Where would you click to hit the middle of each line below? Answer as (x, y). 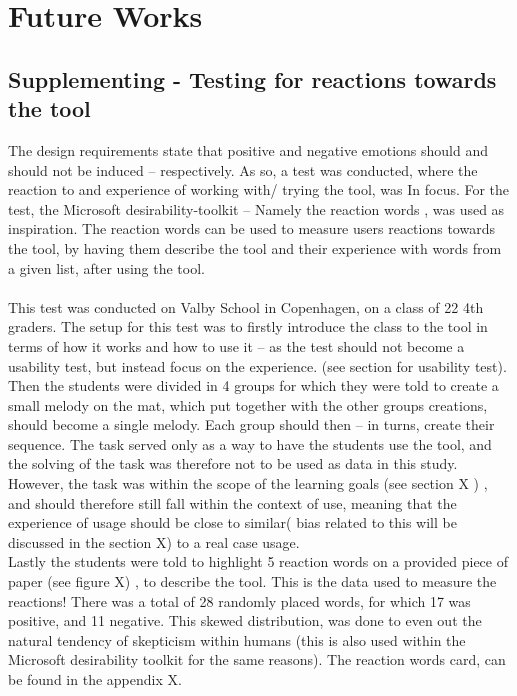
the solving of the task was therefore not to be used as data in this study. (233, 463)
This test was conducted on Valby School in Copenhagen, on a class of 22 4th (246, 306)
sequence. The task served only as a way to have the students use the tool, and (250, 443)
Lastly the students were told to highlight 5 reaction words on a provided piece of (258, 561)
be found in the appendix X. (95, 679)
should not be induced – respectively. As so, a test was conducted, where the (243, 169)
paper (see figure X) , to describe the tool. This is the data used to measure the (252, 581)
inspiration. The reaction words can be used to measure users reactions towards (251, 228)
